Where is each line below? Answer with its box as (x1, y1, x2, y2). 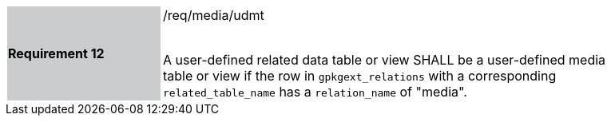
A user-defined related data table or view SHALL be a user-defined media (163, 52, 606, 68)
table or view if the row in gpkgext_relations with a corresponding (163, 68, 557, 84)
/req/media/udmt (163, 7, 264, 23)
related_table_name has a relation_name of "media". (163, 84, 467, 100)
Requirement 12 (8, 45, 105, 61)
